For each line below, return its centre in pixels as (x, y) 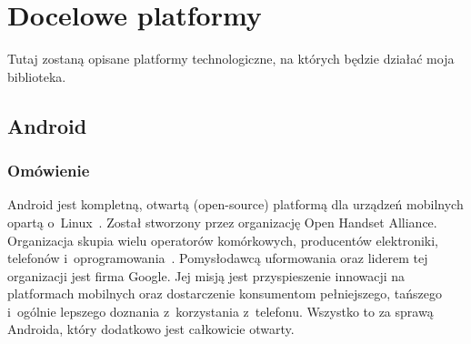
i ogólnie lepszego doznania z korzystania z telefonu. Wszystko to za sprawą (220, 311)
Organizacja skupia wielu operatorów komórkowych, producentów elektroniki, (223, 240)
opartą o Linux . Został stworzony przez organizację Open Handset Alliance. (222, 222)
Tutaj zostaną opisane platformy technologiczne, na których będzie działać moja (231, 59)
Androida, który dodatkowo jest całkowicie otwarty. (151, 329)
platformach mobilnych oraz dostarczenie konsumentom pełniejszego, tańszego (225, 293)
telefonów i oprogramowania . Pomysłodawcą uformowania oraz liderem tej (218, 258)
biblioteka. (37, 76)
